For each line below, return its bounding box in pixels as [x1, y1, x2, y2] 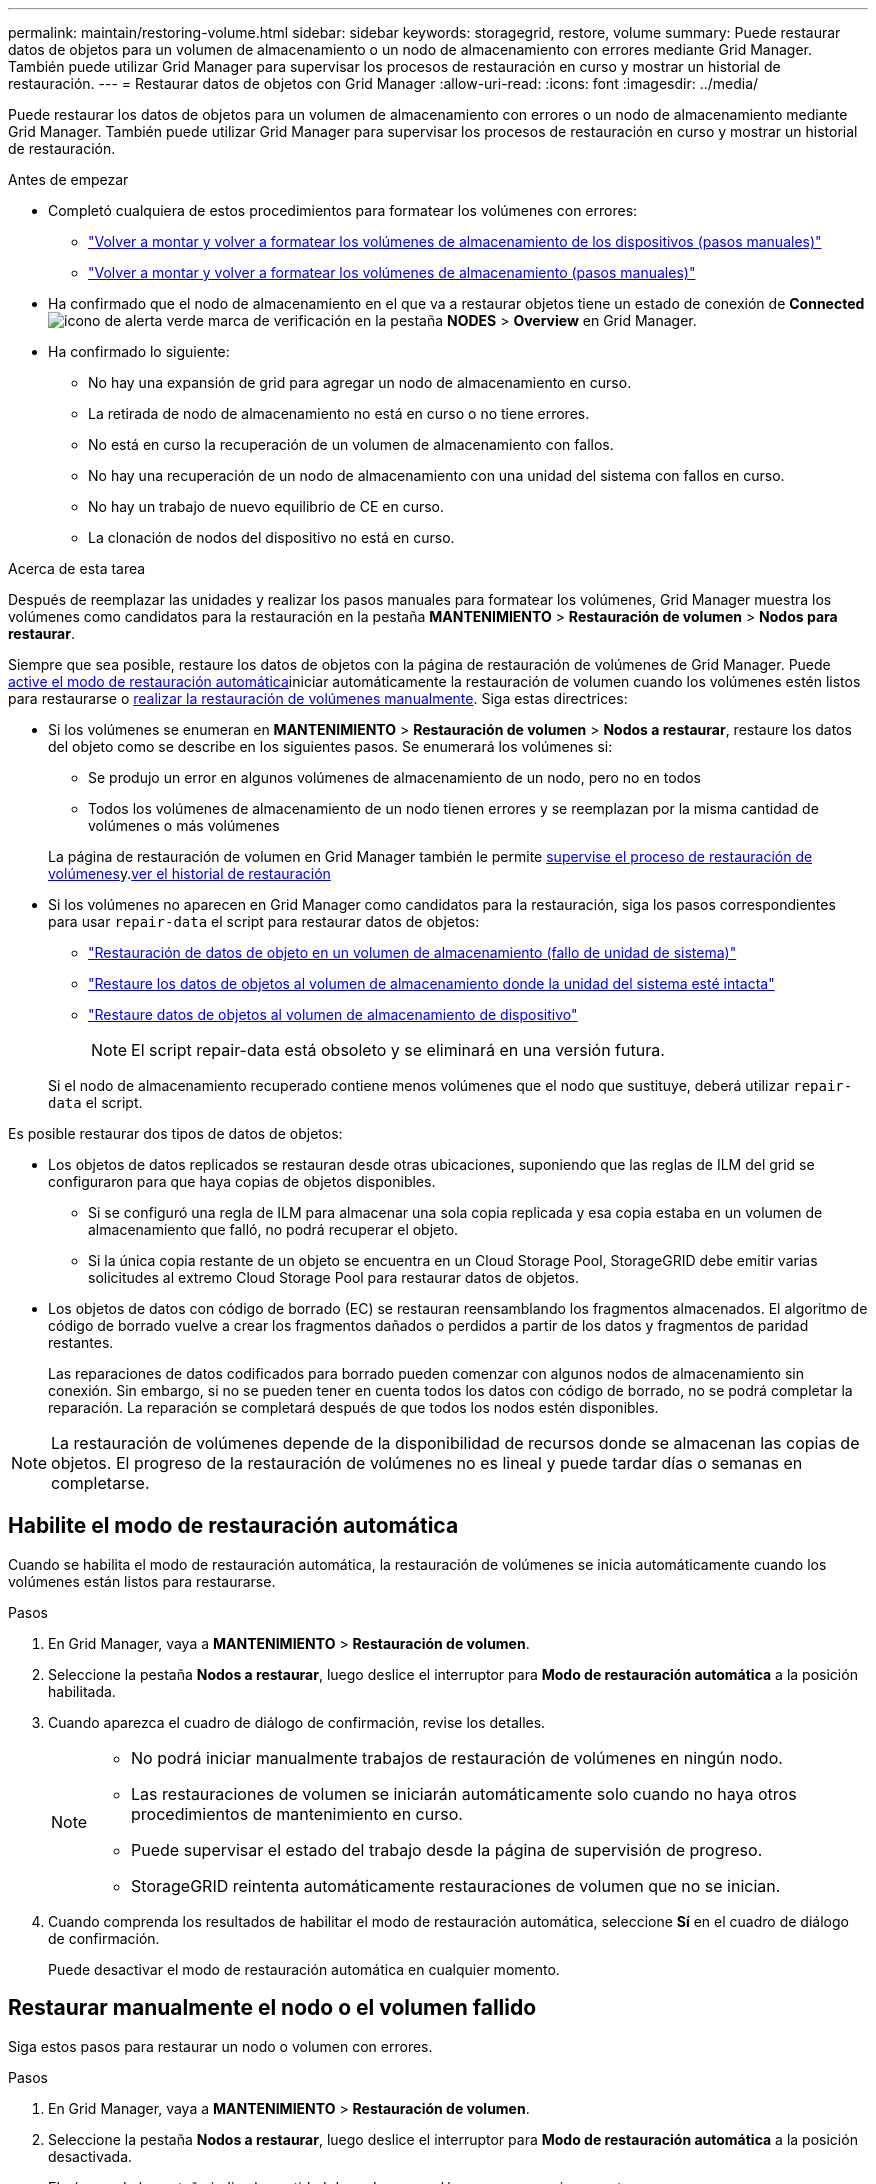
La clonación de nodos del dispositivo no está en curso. [88, 529, 455, 546]
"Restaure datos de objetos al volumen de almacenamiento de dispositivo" [88, 1006, 578, 1023]
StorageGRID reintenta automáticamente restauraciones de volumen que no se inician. [131, 1875, 781, 1896]
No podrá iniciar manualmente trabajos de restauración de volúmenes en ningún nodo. [131, 1747, 783, 1768]
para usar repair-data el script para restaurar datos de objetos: [48, 913, 480, 930]
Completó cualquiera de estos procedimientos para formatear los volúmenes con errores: [48, 202, 638, 219]
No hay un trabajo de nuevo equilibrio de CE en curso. [88, 498, 445, 515]
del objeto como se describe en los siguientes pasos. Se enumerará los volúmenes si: [48, 738, 613, 755]
